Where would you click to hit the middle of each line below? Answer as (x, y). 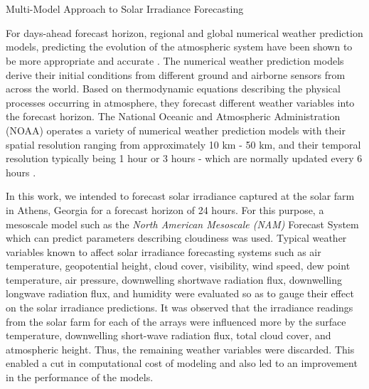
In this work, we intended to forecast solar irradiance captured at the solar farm (180, 196)
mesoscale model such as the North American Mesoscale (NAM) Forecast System (182, 224)
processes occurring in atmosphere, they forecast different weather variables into (180, 102)
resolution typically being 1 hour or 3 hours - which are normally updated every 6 (184, 158)
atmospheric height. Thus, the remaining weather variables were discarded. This (180, 349)
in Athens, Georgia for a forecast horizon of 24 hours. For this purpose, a (165, 209)
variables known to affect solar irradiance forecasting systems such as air (164, 251)
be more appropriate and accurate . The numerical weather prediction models (175, 60)
